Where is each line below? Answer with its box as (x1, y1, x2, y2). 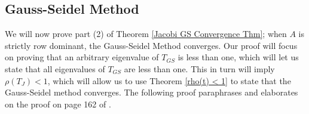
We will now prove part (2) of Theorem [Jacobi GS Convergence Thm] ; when (5, 27, 287, 40)
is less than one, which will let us (178, 51, 299, 63)
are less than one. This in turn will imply (124, 62, 275, 75)
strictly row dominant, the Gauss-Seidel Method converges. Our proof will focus (5, 39, 298, 51)
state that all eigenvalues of (5, 62, 105, 75)
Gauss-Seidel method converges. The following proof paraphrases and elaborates (5, 86, 298, 98)
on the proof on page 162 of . (5, 97, 111, 110)
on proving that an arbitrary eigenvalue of (5, 51, 159, 63)
